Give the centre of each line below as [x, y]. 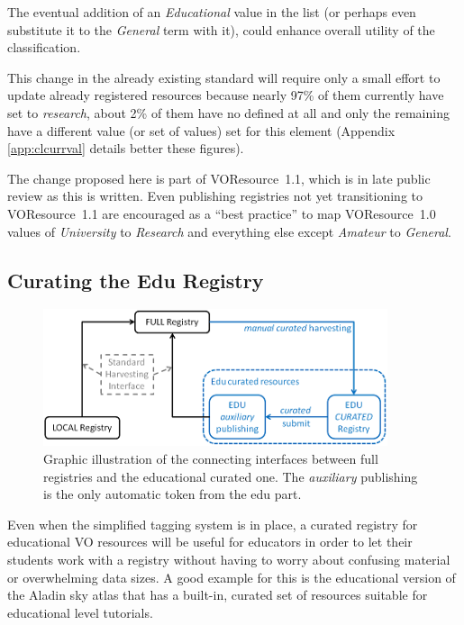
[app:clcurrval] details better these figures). [126, 148]
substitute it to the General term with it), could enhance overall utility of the [221, 29]
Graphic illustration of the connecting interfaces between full [211, 458]
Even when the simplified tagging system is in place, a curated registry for [213, 524]
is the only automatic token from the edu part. [173, 494]
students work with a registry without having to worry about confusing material [229, 559]
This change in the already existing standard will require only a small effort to [224, 77]
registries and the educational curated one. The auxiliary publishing [231, 476]
